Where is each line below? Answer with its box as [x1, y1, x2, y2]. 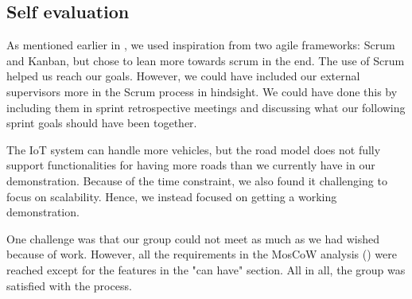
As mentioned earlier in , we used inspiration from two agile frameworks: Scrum [6, 37, 395, 53]
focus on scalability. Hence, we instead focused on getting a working [6, 188, 337, 204]
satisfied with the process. [6, 277, 132, 293]
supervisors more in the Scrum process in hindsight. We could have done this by [6, 83, 398, 99]
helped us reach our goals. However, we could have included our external [6, 68, 360, 84]
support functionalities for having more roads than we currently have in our [6, 157, 375, 173]
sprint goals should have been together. [6, 115, 197, 131]
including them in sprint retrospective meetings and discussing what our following [6, 99, 406, 115]
